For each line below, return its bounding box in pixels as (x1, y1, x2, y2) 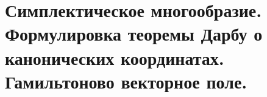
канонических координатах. (5, 45, 224, 70)
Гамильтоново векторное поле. (5, 69, 247, 93)
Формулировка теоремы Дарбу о (5, 21, 263, 46)
